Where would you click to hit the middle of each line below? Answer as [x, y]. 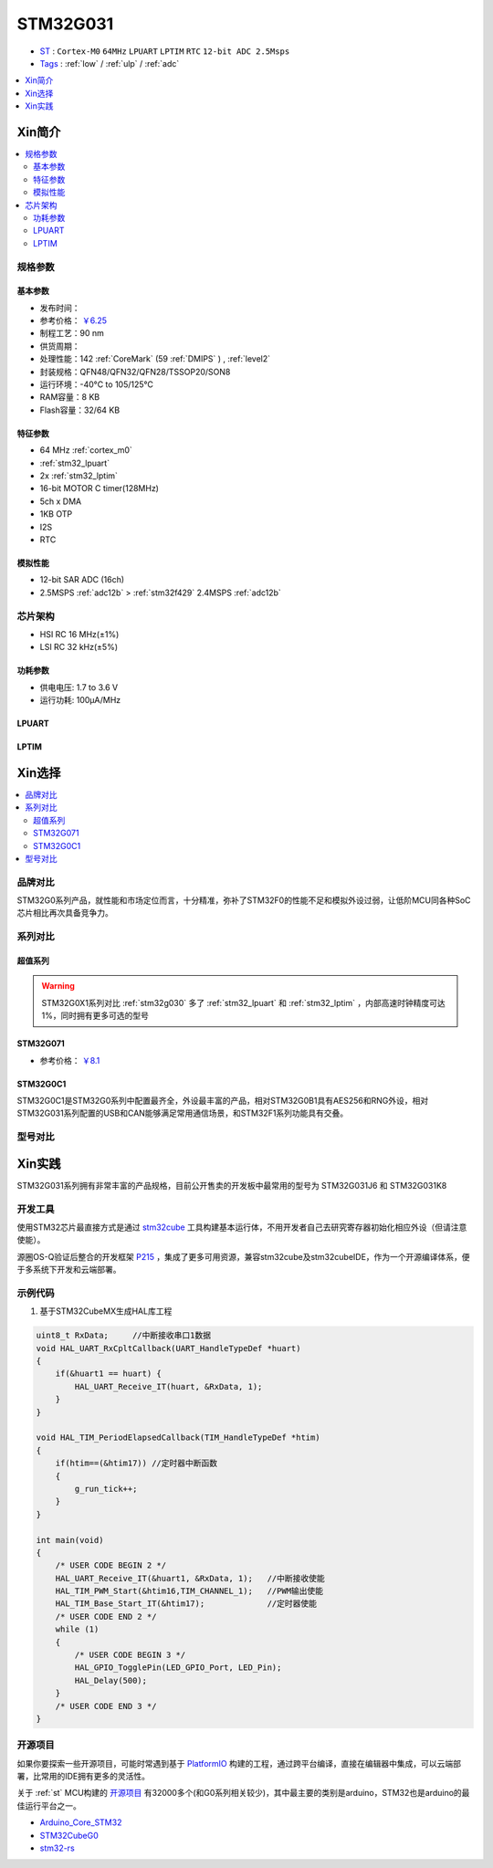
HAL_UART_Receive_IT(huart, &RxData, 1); [168, 1386]
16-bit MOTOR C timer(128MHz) [100, 488]
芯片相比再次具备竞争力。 [65, 913]
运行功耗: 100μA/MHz [80, 700]
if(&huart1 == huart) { [108, 1374]
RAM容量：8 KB [70, 397]
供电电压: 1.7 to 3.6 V [79, 687]
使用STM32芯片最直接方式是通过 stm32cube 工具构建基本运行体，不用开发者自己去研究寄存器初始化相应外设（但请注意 [242, 1227]
